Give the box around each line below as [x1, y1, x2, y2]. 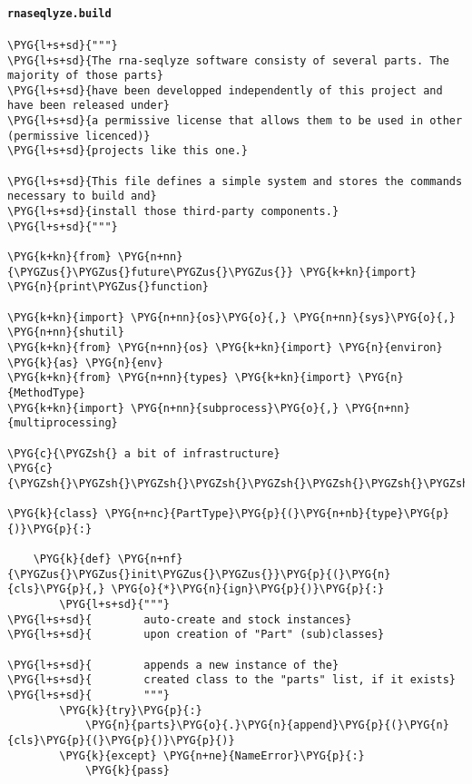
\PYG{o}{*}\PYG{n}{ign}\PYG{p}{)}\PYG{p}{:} [111, 583, 385, 596]
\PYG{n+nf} [117, 553, 183, 566]
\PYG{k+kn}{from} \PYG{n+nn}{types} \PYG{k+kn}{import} [7, 371, 352, 385]
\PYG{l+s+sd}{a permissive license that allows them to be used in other [7, 114, 463, 128]
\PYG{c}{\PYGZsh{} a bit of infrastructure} [7, 446, 280, 460]
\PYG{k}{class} [7, 507, 99, 521]
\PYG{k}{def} [33, 553, 112, 566]
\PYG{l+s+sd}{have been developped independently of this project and [7, 83, 443, 97]
